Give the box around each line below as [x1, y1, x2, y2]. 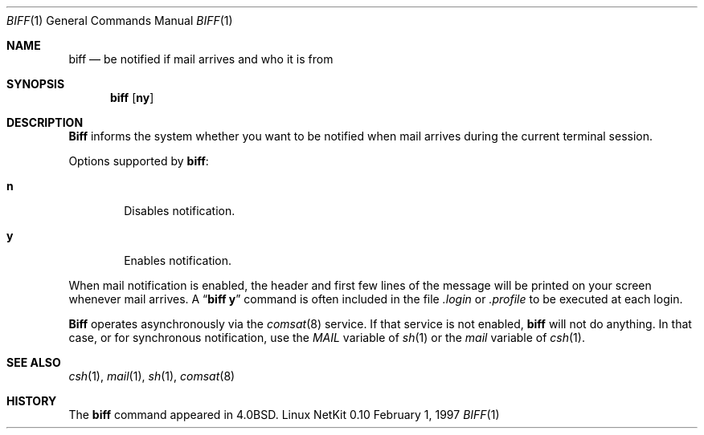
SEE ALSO [6, 356, 61, 369]
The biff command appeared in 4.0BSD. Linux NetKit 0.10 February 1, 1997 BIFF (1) [68, 408, 500, 421]
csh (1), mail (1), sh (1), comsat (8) [68, 369, 235, 383]
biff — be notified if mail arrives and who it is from [68, 52, 334, 66]
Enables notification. [124, 254, 232, 267]
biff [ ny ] [110, 91, 154, 104]
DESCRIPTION [6, 116, 84, 129]
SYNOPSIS [6, 77, 65, 91]
